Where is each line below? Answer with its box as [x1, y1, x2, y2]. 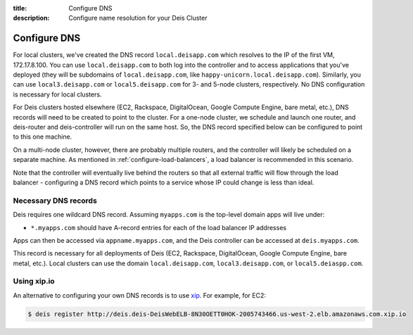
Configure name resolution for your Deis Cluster [68, 14, 208, 23]
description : [13, 14, 50, 23]
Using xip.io [13, 277, 56, 286]
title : [13, 4, 27, 12]
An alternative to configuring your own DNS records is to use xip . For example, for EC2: [13, 291, 267, 299]
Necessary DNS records [13, 196, 98, 206]
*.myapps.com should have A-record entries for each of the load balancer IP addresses [30, 223, 287, 232]
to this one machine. [13, 132, 72, 141]
